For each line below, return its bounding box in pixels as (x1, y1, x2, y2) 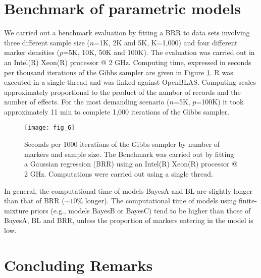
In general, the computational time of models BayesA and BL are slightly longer (4, 185, 253, 196)
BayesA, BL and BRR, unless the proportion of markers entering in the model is (4, 215, 253, 226)
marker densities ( (4, 47, 60, 58)
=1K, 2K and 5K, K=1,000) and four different (94, 37, 238, 47)
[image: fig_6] (24, 124, 75, 132)
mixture (4, 205, 28, 215)
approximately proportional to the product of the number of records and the (4, 86, 241, 97)
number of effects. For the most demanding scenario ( (4, 96, 170, 107)
